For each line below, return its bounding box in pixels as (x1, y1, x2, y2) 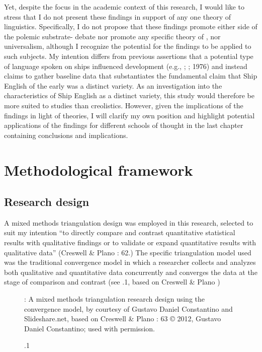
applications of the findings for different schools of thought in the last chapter (4, 120, 243, 130)
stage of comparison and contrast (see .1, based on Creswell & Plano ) (4, 276, 220, 287)
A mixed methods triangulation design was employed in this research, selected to (4, 217, 253, 228)
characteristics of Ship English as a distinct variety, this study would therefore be (4, 90, 254, 101)
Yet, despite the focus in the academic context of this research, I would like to (4, 2, 244, 12)
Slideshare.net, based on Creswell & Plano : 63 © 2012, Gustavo (24, 313, 221, 324)
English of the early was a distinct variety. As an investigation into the (4, 80, 222, 91)
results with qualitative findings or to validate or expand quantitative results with (4, 237, 256, 248)
